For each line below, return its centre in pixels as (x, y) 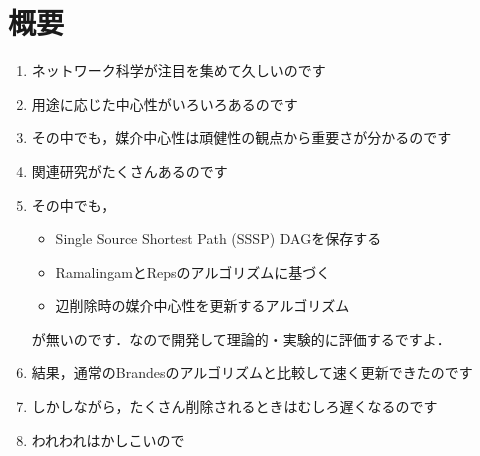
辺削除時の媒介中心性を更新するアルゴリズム (202, 305)
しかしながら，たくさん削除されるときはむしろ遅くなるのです (234, 406)
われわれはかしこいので (108, 439)
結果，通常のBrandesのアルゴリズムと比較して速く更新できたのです (252, 372)
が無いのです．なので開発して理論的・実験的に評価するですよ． (241, 338)
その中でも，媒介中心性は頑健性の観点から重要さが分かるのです (241, 137)
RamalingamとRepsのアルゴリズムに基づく (193, 271)
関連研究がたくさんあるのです (129, 170)
